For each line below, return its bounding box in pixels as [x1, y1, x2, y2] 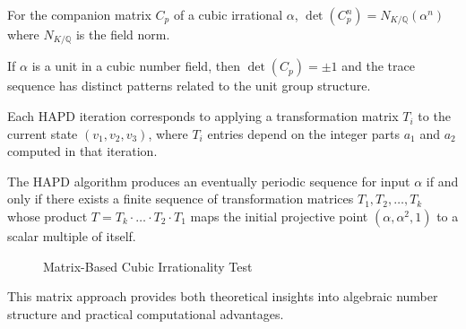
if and [426, 171, 459, 190]
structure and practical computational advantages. [7, 304, 284, 323]
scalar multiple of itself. [7, 227, 136, 246]
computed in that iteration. [7, 142, 158, 160]
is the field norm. [75, 25, 170, 43]
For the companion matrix [7, 5, 151, 23]
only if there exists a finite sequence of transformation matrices [7, 189, 354, 208]
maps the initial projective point [190, 207, 368, 226]
